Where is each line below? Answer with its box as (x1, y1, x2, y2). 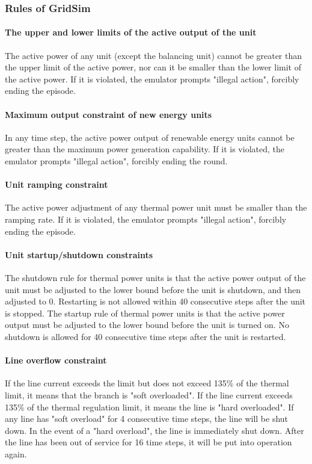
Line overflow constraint (5, 354, 107, 367)
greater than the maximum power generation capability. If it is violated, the (5, 143, 284, 155)
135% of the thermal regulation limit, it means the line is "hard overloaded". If (5, 400, 294, 413)
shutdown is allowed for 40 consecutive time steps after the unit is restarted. (5, 330, 286, 342)
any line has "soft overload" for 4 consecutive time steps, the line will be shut (5, 412, 289, 425)
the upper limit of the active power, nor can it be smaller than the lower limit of (5, 61, 301, 73)
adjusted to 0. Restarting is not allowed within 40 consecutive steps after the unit (5, 295, 306, 308)
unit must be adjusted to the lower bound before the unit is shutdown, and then (5, 283, 301, 295)
